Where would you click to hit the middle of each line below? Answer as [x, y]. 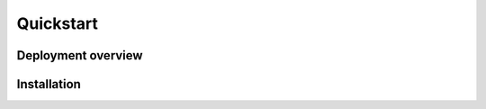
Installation [49, 84]
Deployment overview [80, 55]
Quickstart [58, 23]
